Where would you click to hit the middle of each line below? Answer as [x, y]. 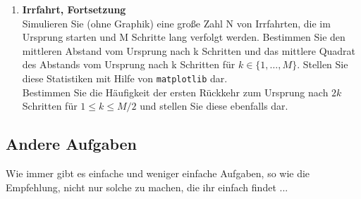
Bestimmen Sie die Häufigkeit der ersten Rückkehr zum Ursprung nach [175, 92]
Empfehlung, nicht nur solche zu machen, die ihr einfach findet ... [147, 187]
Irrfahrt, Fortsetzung [74, 9]
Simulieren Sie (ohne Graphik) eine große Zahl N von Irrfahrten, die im [176, 23]
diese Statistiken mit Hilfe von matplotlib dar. [125, 78]
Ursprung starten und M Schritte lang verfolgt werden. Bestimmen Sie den [184, 37]
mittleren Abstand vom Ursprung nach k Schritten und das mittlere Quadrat [189, 50]
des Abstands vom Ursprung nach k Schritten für [129, 64]
